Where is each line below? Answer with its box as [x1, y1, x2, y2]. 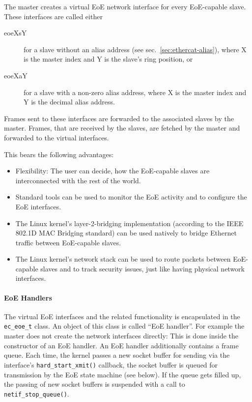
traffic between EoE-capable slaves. [15, 237, 121, 247]
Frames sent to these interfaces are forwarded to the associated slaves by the [4, 113, 234, 123]
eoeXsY [4, 28, 27, 38]
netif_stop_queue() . [4, 388, 69, 399]
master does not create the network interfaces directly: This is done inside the [4, 331, 238, 341]
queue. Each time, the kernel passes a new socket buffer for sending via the [4, 350, 230, 360]
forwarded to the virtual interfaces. [4, 132, 109, 142]
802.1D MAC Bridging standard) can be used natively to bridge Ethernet [15, 228, 237, 238]
